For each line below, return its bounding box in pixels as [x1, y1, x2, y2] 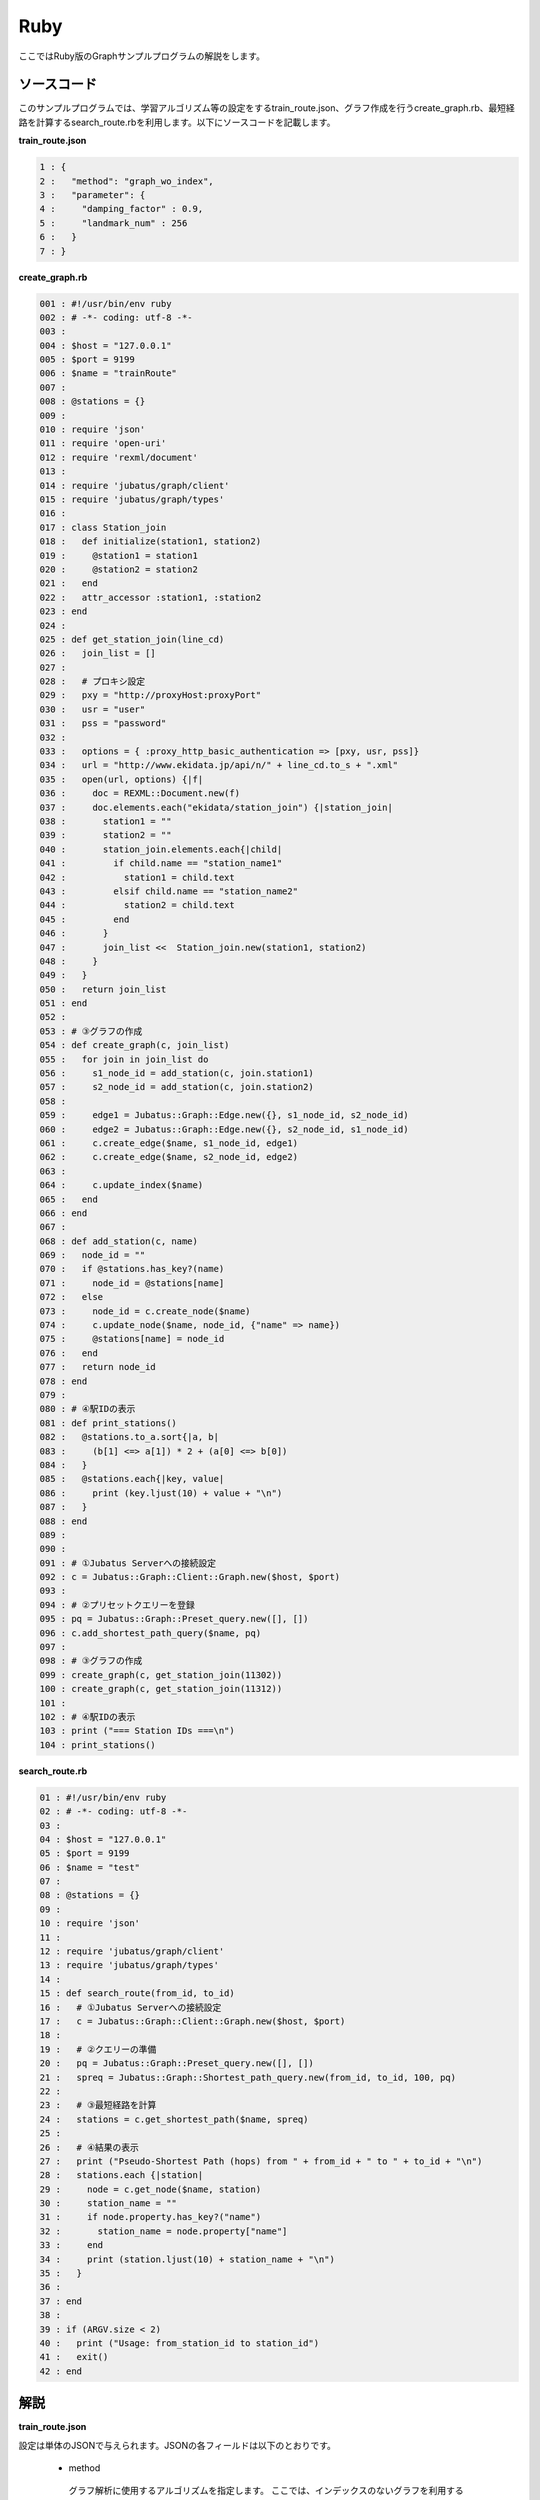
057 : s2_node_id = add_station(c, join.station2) [39, 1081, 314, 1093]
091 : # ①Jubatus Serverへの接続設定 [39, 1557, 217, 1569]
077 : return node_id [39, 1361, 157, 1373]
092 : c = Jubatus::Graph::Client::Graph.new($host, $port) [39, 1571, 341, 1583]
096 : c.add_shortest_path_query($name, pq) [39, 1627, 262, 1639]
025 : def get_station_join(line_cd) [39, 633, 225, 645]
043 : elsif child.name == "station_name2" [39, 885, 299, 897]
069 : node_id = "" [39, 1250, 146, 1261]
